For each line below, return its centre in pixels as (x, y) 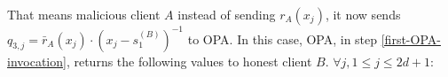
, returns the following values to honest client (189, 61)
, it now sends (363, 14)
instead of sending (227, 14)
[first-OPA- (411, 38)
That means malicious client (84, 14)
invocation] (37, 61)
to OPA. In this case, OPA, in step (283, 38)
